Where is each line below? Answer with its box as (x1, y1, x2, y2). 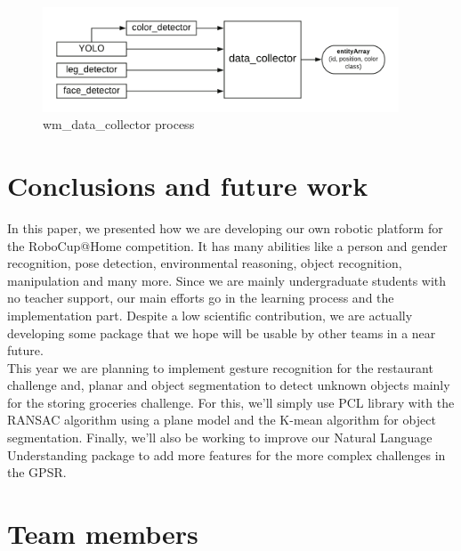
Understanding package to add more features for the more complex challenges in (7, 445, 446, 464)
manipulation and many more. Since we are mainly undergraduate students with (7, 271, 447, 289)
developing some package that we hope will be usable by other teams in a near (7, 323, 436, 342)
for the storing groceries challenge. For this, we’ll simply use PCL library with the (7, 393, 455, 411)
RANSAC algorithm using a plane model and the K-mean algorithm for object (7, 410, 436, 429)
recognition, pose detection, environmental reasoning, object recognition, (7, 254, 402, 272)
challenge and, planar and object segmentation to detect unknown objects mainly (7, 376, 450, 394)
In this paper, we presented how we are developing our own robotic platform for (7, 218, 443, 237)
